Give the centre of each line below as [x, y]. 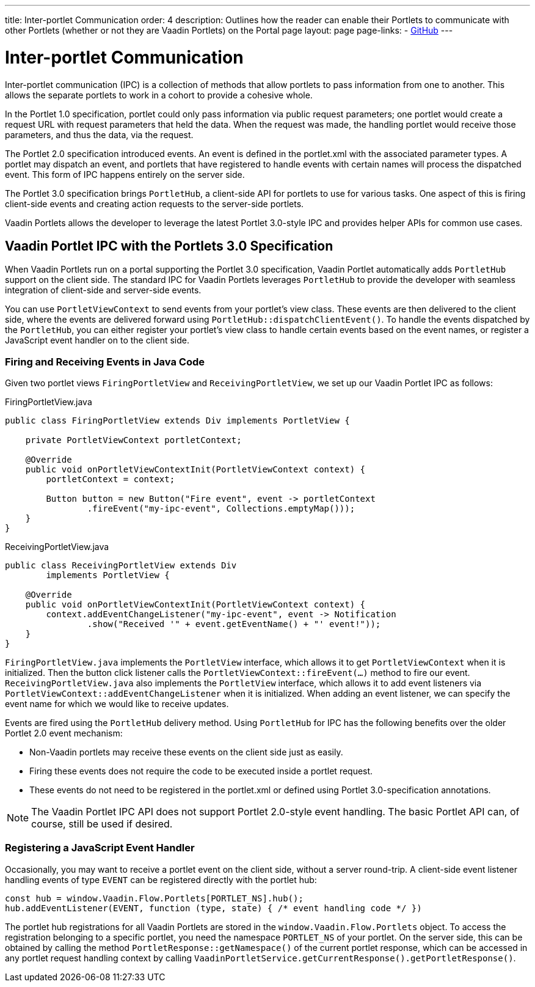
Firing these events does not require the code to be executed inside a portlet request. [201, 771]
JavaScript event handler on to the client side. [97, 340]
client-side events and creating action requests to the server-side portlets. [155, 204]
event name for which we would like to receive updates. [117, 704]
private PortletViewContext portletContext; [133, 440]
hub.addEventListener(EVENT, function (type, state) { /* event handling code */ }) [213, 908]
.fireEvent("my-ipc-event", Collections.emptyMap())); [221, 509]
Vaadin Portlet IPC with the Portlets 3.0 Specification [169, 246]
